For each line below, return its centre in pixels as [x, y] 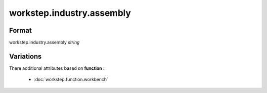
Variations [25, 56]
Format [21, 30]
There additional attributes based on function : [57, 68]
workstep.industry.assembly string [44, 43]
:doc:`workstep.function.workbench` [71, 80]
